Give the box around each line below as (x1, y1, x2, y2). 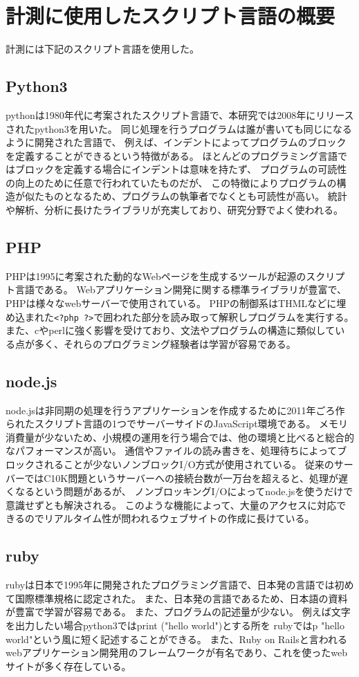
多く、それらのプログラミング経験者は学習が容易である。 (34, 336, 296, 351)
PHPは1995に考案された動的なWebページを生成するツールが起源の (6, 268, 306, 283)
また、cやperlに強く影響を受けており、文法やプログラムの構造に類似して (6, 323, 335, 337)
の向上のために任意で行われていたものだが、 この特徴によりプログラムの (6, 175, 337, 189)
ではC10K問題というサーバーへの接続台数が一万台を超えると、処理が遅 (24, 470, 349, 485)
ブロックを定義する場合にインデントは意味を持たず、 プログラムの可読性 (15, 162, 347, 176)
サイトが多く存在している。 (6, 658, 131, 673)
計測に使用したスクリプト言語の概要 (6, 1, 335, 30)
